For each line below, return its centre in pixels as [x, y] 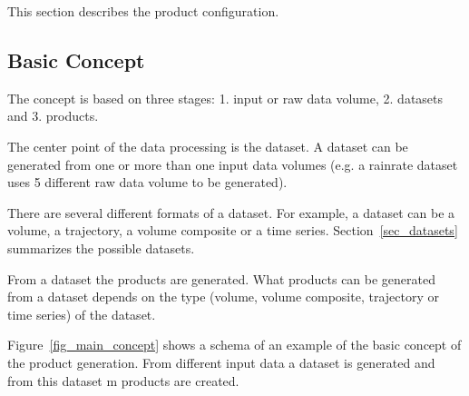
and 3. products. [53, 116]
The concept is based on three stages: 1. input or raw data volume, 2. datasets [225, 98]
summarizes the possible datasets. [101, 247]
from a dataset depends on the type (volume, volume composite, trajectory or [223, 297]
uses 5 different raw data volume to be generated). [147, 182]
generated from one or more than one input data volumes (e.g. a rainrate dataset [233, 164]
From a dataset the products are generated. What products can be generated [221, 278]
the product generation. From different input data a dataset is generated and [221, 362]
